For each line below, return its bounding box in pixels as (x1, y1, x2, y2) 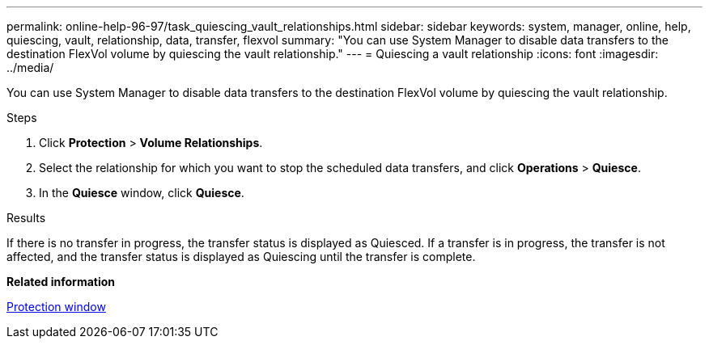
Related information (6, 275, 116, 288)
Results (6, 211, 46, 225)
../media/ (6, 61, 54, 74)
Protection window (6, 300, 106, 313)
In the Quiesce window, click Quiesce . (39, 186, 244, 200)
